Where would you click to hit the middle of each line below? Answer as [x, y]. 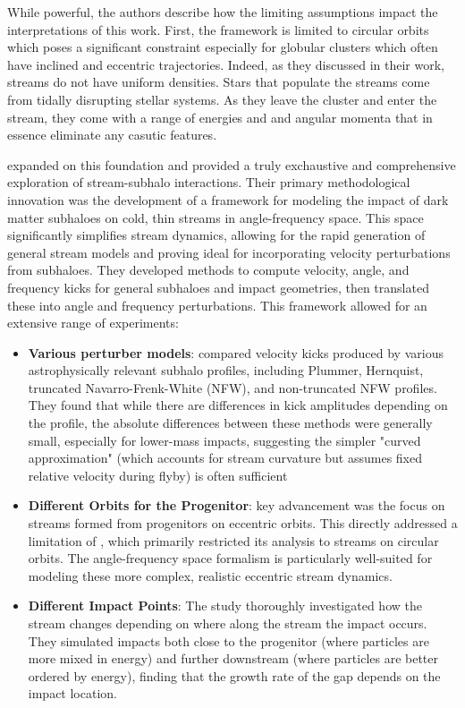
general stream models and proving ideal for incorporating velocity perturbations [229, 252]
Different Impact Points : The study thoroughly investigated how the [225, 606]
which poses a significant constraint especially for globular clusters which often [223, 47]
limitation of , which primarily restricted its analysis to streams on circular [233, 540]
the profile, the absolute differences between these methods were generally [230, 423]
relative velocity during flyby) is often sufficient [158, 475]
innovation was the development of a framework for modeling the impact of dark [228, 199]
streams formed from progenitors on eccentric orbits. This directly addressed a [243, 523]
